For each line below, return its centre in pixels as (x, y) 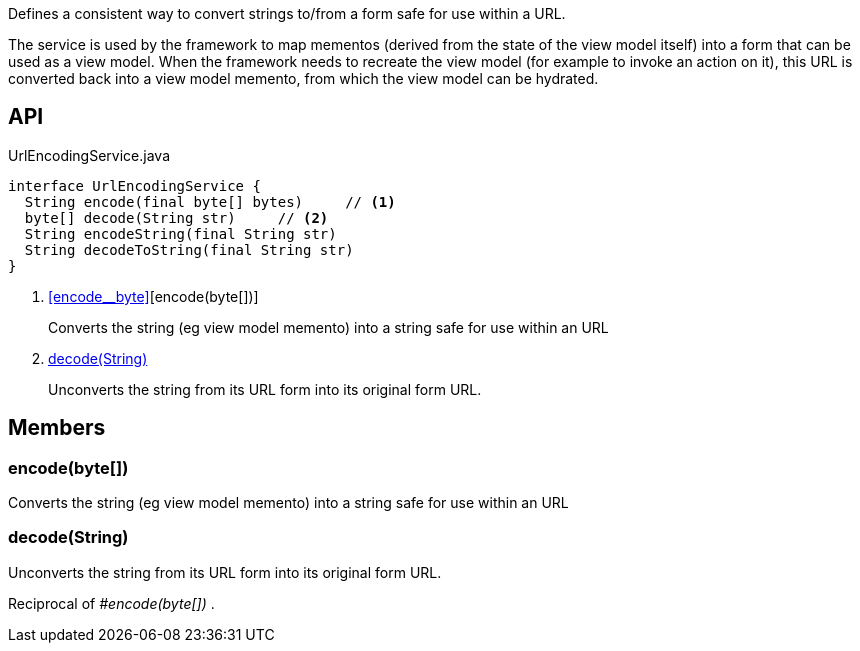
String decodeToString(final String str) (189, 249)
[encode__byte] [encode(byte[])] (153, 296)
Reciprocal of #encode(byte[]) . (111, 603)
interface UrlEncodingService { (134, 185)
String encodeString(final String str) (180, 233)
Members (57, 428)
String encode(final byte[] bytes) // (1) (210, 201)
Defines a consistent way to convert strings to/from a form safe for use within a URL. (287, 13)
